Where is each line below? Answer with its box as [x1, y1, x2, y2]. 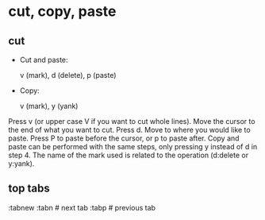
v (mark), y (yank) [19, 102, 79, 110]
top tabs [8, 182, 50, 195]
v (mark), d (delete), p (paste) [19, 71, 117, 79]
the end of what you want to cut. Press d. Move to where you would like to [8, 125, 252, 134]
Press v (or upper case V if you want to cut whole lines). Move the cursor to [8, 117, 255, 125]
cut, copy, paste [8, 2, 117, 21]
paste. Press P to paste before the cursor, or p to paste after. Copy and [8, 133, 240, 143]
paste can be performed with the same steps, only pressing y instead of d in [8, 142, 258, 151]
